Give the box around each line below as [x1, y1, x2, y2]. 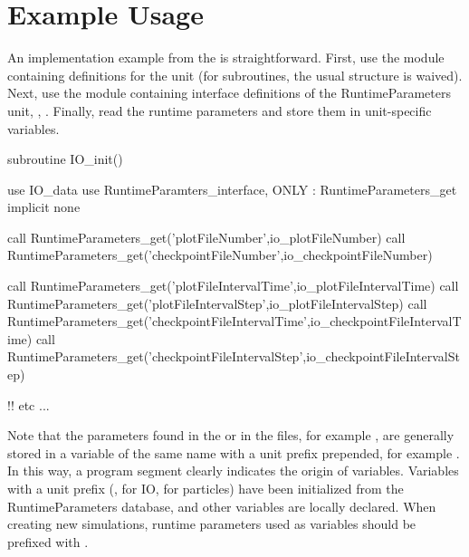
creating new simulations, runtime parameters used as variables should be [7, 514, 416, 533]
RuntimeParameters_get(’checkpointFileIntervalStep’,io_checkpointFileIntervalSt [7, 347, 460, 366]
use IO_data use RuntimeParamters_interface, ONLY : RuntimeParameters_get [7, 179, 457, 198]
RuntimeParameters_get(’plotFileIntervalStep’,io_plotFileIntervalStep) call [7, 293, 427, 312]
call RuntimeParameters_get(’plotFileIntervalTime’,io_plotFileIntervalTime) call [7, 276, 459, 295]
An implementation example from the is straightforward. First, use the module [7, 48, 445, 67]
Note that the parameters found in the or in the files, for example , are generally [7, 426, 455, 445]
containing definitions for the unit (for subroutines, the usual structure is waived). [7, 65, 463, 84]
